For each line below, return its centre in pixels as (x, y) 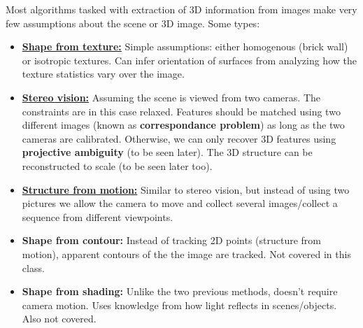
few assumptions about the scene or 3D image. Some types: (133, 23)
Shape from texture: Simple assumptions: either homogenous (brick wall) (185, 47)
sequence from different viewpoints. (98, 216)
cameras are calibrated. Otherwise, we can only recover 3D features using (179, 138)
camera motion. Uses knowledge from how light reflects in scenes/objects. (179, 305)
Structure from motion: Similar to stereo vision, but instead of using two (186, 189)
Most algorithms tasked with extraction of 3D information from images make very (181, 9)
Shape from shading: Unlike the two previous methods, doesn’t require (180, 291)
